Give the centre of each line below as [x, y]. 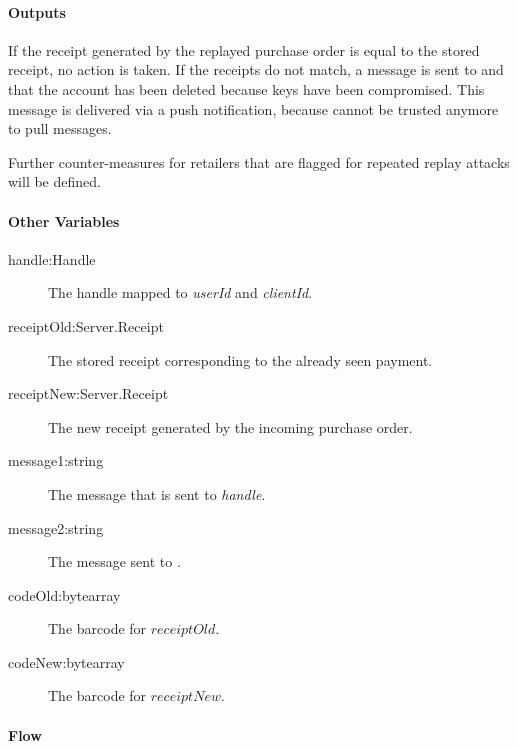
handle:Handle [52, 258]
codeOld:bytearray [64, 594]
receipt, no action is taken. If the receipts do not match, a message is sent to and [256, 69]
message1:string [56, 460]
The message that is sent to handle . [157, 493]
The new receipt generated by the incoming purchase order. [230, 426]
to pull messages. [60, 128]
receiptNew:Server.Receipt [88, 393]
